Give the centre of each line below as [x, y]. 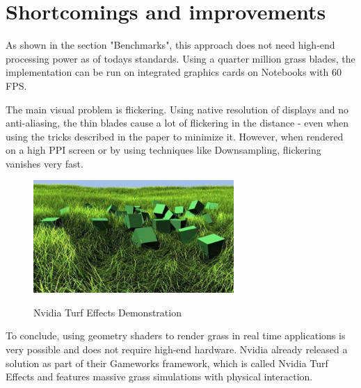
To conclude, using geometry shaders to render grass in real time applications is [176, 336]
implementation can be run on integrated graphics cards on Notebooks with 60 [174, 72]
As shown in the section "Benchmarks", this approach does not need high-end [170, 45]
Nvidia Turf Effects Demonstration [107, 312]
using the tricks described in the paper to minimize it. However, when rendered [175, 136]
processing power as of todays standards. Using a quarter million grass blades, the [180, 58]
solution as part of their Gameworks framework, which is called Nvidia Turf [167, 363]
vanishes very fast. [45, 163]
